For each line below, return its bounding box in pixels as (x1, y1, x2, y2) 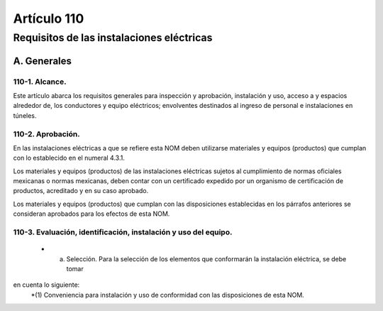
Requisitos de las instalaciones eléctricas (13, 31, 213, 44)
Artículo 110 (13, 11, 84, 26)
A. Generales (13, 55, 72, 67)
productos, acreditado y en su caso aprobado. (13, 187, 149, 195)
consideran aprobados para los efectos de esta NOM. (13, 209, 170, 218)
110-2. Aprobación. (13, 129, 81, 138)
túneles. (13, 111, 37, 120)
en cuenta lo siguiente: (13, 280, 80, 289)
